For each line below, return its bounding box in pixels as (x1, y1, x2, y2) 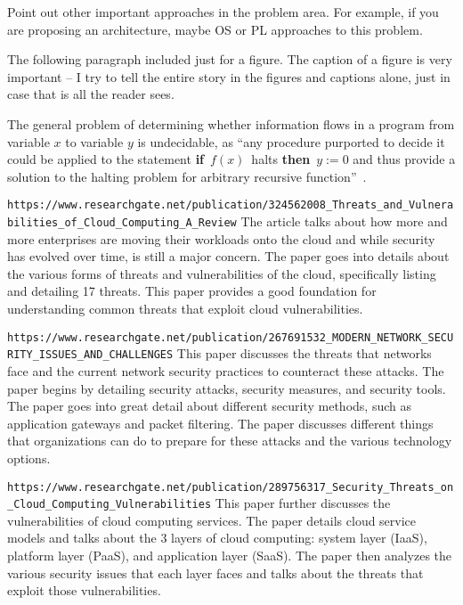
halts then (251, 150, 311, 168)
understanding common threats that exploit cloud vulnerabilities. (7, 299, 363, 318)
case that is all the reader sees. (7, 85, 175, 103)
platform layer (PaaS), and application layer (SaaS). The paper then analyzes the (7, 546, 452, 564)
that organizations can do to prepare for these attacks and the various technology (7, 431, 452, 450)
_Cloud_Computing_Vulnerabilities (7, 498, 212, 511)
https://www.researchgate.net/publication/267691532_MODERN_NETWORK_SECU (7, 331, 454, 344)
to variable (65, 132, 124, 151)
